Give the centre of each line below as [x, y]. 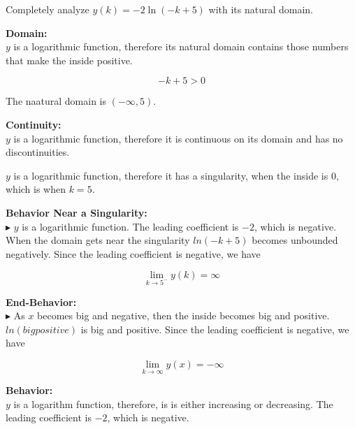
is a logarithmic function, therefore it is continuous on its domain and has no [178, 138]
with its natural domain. [261, 9]
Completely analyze [48, 9]
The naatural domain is [56, 101]
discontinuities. [38, 152]
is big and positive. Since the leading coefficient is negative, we [215, 329]
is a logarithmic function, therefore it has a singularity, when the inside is [171, 175]
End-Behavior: [41, 301]
